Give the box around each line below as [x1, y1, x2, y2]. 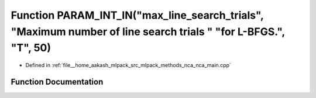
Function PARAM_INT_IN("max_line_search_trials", [11, 9, 264, 22]
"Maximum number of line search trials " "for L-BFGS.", [11, 25, 285, 38]
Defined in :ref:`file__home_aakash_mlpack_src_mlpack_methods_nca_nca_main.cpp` [25, 62, 231, 69]
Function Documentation [11, 76, 104, 87]
